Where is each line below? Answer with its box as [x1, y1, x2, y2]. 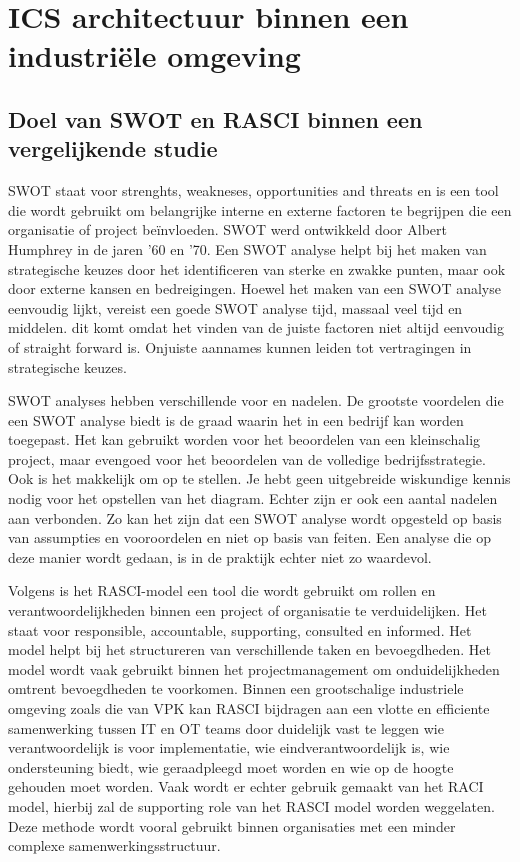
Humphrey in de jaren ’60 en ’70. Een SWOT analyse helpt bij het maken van [8, 238, 487, 259]
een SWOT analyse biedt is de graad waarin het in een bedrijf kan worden [8, 409, 464, 430]
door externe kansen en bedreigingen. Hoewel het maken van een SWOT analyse [8, 278, 501, 299]
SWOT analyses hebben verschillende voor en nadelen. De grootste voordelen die [8, 390, 504, 411]
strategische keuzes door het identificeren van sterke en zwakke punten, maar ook [8, 258, 506, 279]
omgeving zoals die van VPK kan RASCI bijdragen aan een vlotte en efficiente [8, 698, 490, 718]
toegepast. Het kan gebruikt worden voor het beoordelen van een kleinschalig [8, 429, 481, 450]
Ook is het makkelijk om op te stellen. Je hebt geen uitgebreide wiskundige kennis [8, 468, 511, 489]
